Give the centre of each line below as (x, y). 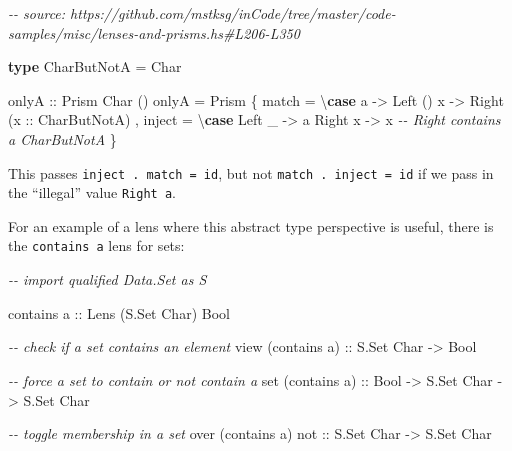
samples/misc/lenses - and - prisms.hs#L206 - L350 (154, 32)
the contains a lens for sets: (96, 245)
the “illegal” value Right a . (92, 192)
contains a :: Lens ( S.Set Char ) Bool (119, 312)
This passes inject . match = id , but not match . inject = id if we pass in (251, 172)
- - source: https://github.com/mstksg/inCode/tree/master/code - (202, 13)
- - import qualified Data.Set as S (107, 279)
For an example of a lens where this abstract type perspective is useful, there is (251, 225)
